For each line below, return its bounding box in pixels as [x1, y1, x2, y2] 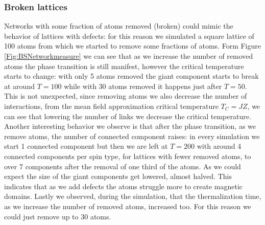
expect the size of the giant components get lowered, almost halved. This [4, 171, 232, 182]
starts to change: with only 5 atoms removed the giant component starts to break [4, 71, 259, 81]
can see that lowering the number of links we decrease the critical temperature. [4, 110, 251, 121]
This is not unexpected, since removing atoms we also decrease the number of [4, 91, 247, 101]
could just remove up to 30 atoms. [4, 211, 111, 221]
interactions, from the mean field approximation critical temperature [4, 100, 219, 111]
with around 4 [197, 141, 242, 151]
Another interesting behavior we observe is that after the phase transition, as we [4, 121, 256, 131]
